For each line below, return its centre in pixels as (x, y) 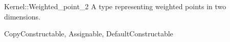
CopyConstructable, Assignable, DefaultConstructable (89, 34)
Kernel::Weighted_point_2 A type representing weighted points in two (115, 6)
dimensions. (22, 16)
